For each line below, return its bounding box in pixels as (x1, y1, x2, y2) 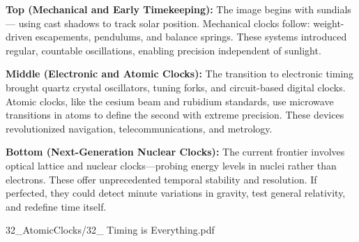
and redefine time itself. (6, 199, 107, 213)
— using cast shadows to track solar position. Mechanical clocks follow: (6, 15, 310, 30)
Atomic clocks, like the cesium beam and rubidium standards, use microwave (6, 93, 334, 108)
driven (6, 29, 33, 44)
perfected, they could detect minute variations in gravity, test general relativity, (6, 186, 346, 200)
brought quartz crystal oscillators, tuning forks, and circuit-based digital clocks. (6, 80, 346, 94)
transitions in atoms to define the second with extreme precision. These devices (6, 107, 344, 122)
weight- (313, 15, 344, 30)
